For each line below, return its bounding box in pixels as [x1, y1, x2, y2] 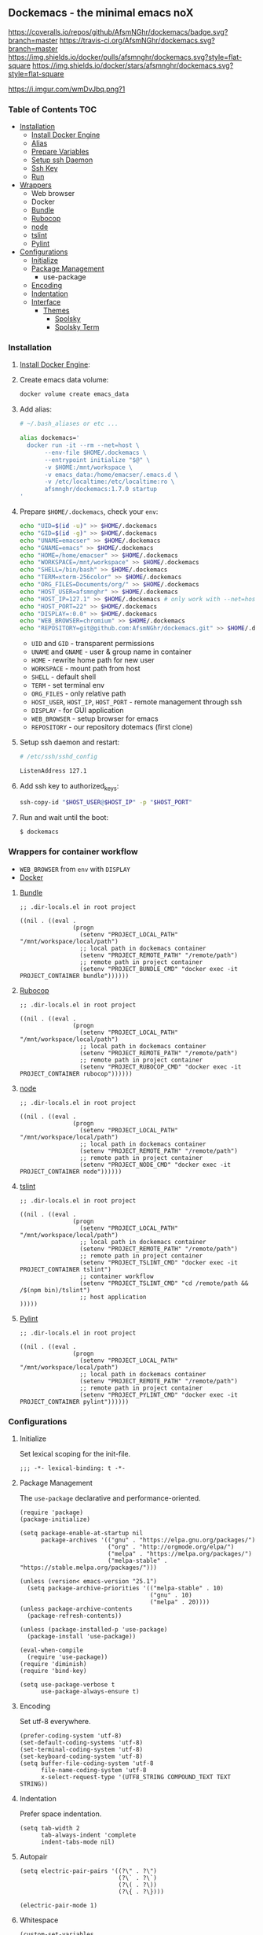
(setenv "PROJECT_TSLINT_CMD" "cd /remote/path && [79, 1279, 249, 1287]
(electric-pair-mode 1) [19, 1902, 98, 1910]
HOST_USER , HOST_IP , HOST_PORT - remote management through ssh [31, 697, 242, 707]
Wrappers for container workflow [8, 846, 139, 857]
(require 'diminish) [19, 1660, 87, 1668]
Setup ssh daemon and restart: [19, 737, 120, 747]
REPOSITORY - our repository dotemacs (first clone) [31, 722, 193, 732]
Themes [42, 306, 70, 316]
